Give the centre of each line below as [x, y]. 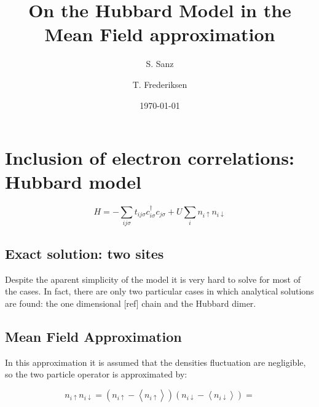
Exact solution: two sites [85, 253]
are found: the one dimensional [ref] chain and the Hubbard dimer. [131, 303]
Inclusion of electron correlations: [150, 158]
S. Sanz [160, 64]
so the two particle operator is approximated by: [96, 374]
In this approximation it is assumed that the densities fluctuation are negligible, [156, 362]
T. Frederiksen [160, 84]
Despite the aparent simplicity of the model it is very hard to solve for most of [153, 279]
